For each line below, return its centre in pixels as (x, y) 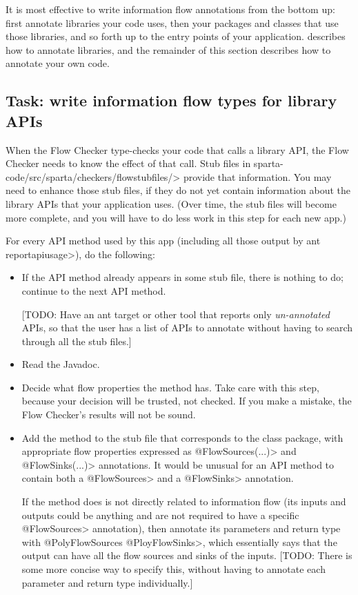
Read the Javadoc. (61, 364)
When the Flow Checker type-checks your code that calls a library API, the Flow (177, 149)
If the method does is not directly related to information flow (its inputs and (184, 501)
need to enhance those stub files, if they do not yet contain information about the (178, 190)
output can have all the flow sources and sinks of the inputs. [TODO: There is (187, 555)
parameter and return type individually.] (107, 582)
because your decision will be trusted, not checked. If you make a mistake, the (187, 401)
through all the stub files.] (77, 341)
